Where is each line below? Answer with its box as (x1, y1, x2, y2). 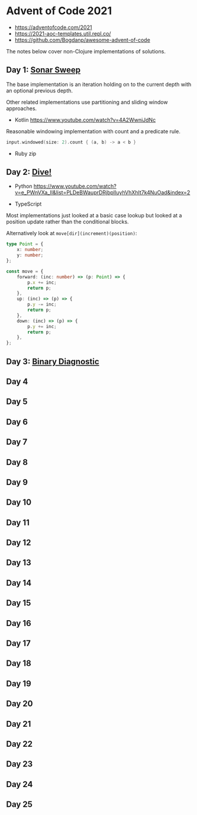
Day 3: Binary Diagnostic (6, 357, 99, 367)
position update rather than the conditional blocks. (6, 218, 129, 226)
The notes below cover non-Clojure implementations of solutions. (6, 47, 166, 54)
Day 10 (6, 498, 31, 508)
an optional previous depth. (6, 87, 73, 94)
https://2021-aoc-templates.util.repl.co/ (14, 30, 111, 37)
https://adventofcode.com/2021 (14, 24, 92, 31)
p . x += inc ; (27, 280, 57, 285)
